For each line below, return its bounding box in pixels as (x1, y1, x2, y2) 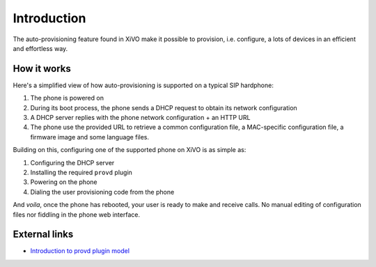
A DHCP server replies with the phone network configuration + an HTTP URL (30, 114, 251, 122)
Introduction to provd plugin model (30, 247, 130, 255)
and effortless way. (13, 44, 68, 52)
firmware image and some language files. (30, 132, 150, 141)
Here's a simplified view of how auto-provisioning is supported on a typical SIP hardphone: (13, 81, 274, 89)
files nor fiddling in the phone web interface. (13, 210, 141, 219)
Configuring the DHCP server (30, 158, 115, 167)
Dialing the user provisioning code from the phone (30, 188, 175, 196)
